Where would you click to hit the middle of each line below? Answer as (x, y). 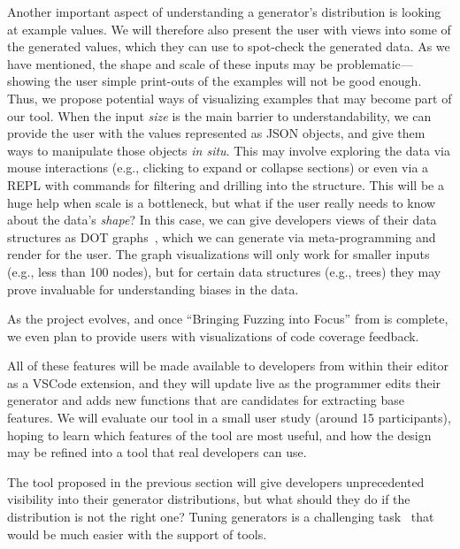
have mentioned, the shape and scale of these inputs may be (170, 63)
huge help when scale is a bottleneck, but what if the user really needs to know (222, 202)
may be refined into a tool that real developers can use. (157, 452)
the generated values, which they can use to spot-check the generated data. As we (229, 46)
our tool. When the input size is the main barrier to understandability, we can (219, 115)
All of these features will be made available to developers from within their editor (228, 366)
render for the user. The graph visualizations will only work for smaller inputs (218, 254)
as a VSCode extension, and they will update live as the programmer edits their (224, 382)
